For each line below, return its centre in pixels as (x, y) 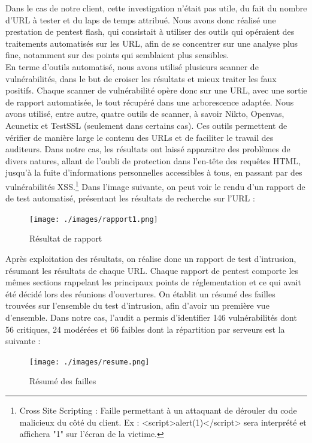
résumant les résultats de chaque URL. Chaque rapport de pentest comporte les (152, 270)
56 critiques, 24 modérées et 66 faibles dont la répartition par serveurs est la (145, 329)
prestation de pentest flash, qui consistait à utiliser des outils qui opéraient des (150, 31)
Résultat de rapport (66, 238)
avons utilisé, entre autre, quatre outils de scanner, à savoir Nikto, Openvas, (145, 114)
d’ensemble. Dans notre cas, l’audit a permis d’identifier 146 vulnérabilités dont (151, 317)
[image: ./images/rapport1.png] (94, 219)
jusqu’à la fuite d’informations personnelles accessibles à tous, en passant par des (154, 172)
